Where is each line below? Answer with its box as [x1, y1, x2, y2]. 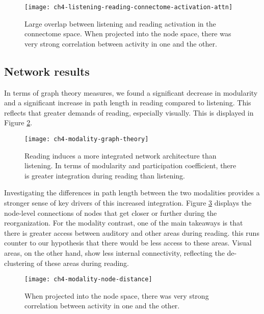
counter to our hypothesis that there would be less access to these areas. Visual [4, 237, 252, 248]
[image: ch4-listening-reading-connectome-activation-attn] [24, 4, 233, 11]
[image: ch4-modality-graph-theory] [24, 136, 149, 143]
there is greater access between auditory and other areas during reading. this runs [4, 227, 259, 238]
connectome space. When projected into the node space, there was [24, 28, 231, 39]
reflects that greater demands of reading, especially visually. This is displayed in [4, 107, 254, 118]
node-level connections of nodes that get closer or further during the [4, 207, 217, 218]
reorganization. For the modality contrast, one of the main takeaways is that [4, 217, 243, 228]
